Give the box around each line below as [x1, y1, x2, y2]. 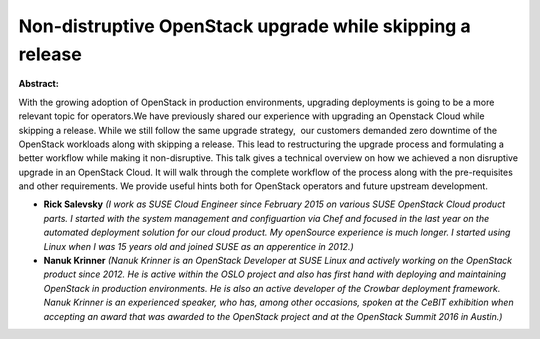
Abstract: [18, 78, 59, 90]
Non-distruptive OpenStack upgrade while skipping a [18, 15, 471, 37]
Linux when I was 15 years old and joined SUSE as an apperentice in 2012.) [43, 240, 354, 252]
